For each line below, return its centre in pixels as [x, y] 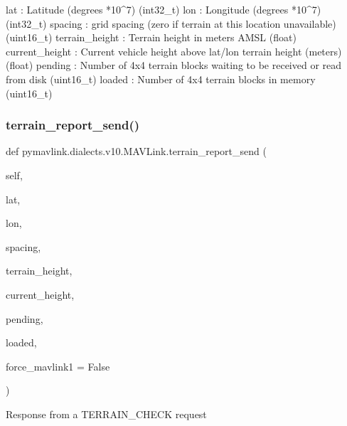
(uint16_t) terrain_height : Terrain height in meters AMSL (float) [151, 37]
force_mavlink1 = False [58, 366]
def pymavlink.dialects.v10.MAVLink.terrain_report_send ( [136, 151]
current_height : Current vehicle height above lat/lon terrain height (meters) [174, 51]
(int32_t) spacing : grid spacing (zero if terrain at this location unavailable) [171, 23]
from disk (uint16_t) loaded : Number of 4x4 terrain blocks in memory [161, 79]
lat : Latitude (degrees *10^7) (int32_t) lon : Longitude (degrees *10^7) [164, 9]
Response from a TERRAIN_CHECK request [106, 414]
